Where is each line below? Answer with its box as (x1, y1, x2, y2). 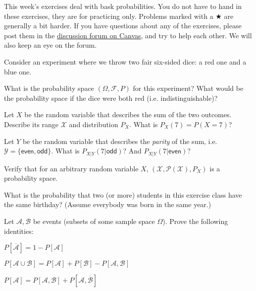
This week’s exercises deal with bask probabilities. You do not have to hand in (4, 1, 242, 11)
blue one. (4, 66, 32, 76)
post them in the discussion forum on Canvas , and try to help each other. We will (4, 30, 252, 40)
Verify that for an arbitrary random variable (4, 163, 139, 173)
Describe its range (4, 119, 59, 129)
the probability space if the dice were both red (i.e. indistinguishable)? (4, 92, 218, 103)
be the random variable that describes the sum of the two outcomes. (24, 109, 232, 120)
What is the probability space (4, 83, 94, 93)
